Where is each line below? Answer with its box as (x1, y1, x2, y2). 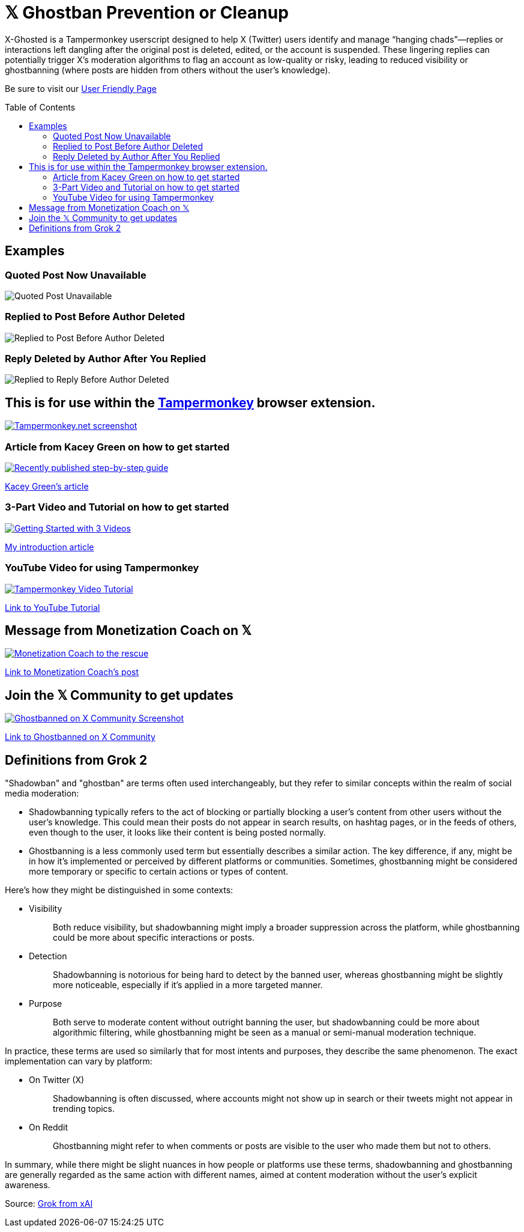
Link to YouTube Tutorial (5, 602, 100, 613)
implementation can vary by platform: (5, 1056, 152, 1067)
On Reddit (29, 1122, 68, 1133)
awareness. (5, 1180, 50, 1191)
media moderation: (5, 788, 79, 799)
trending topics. (53, 1103, 115, 1114)
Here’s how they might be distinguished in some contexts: (5, 885, 233, 896)
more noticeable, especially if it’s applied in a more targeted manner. (53, 980, 323, 991)
